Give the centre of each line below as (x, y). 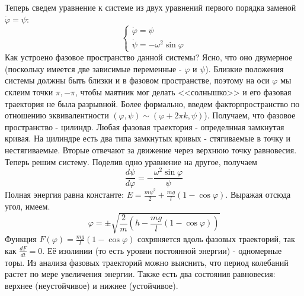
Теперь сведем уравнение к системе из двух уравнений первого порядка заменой (151, 7)
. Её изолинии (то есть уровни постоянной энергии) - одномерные (162, 250)
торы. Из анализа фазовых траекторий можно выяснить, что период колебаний (147, 262)
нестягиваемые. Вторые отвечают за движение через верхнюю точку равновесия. (151, 149)
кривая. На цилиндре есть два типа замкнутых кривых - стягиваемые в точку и (148, 138)
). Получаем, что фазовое (250, 115)
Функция (21, 239)
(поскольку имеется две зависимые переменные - (93, 68)
